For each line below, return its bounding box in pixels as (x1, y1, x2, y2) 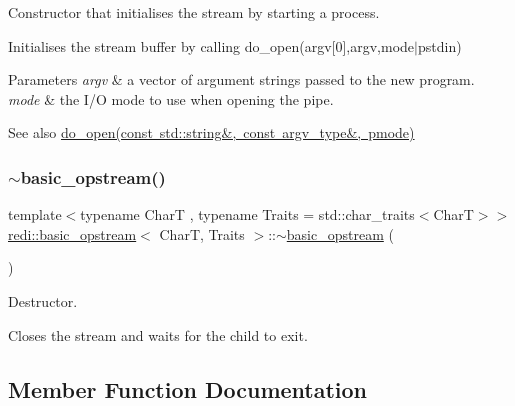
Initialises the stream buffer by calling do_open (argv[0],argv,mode (8, 35, 415, 56)
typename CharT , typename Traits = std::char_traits (80, 204, 415, 225)
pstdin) (417, 35, 462, 56)
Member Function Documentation (8, 373, 368, 404)
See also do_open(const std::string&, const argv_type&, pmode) (8, 122, 415, 143)
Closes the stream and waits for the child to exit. (8, 324, 308, 345)
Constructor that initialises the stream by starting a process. (8, 2, 380, 22)
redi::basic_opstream (8, 223, 137, 244)
